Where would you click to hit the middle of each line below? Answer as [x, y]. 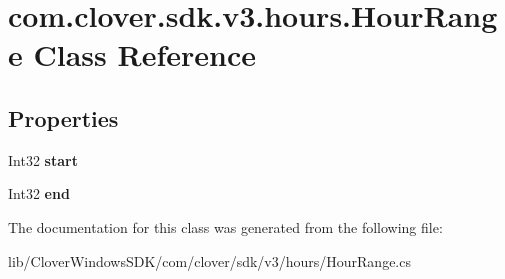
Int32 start [43, 159]
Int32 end [39, 193]
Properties [63, 117]
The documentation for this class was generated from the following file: [225, 226]
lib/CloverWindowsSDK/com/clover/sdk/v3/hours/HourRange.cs [209, 260]
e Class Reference [132, 54]
